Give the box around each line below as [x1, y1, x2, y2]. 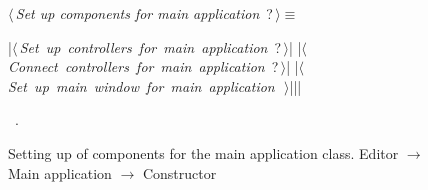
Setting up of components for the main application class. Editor [8, 142, 399, 163]
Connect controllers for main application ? [8, 56, 279, 77]
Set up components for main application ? [15, 3, 273, 23]
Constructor [142, 162, 217, 183]
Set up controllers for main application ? [19, 36, 282, 57]
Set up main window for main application [8, 75, 275, 96]
